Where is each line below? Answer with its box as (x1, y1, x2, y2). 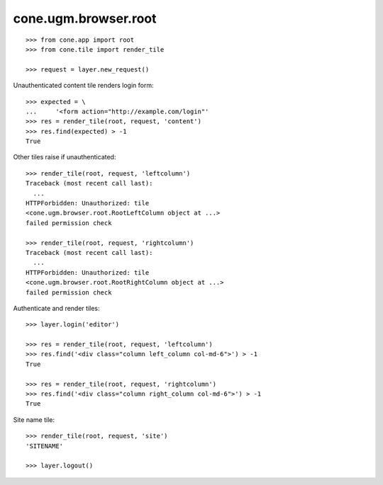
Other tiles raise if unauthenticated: (13, 153, 116, 161)
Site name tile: (13, 415, 55, 424)
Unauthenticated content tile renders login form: (13, 81, 154, 90)
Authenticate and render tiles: (13, 304, 100, 312)
